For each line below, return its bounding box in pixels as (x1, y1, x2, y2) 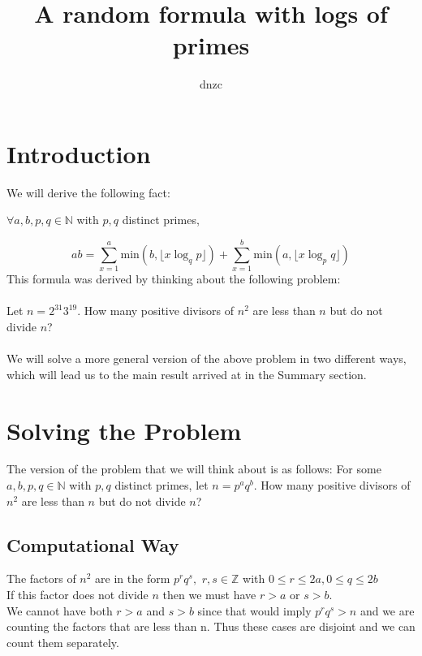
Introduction (6, 136, 151, 170)
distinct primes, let (114, 477, 209, 494)
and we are (360, 602, 415, 619)
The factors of (6, 570, 76, 587)
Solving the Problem (6, 413, 242, 447)
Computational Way (6, 532, 179, 557)
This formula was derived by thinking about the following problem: (6, 270, 341, 287)
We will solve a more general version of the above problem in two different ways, (6, 350, 407, 367)
